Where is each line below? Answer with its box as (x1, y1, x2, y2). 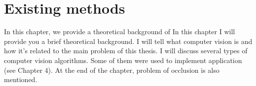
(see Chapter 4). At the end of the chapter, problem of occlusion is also (4, 64, 219, 75)
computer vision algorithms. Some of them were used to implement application (4, 55, 242, 65)
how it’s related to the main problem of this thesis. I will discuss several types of (4, 45, 248, 56)
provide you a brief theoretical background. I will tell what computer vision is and (4, 36, 253, 46)
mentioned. (4, 74, 37, 85)
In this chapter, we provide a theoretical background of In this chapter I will (4, 26, 235, 37)
